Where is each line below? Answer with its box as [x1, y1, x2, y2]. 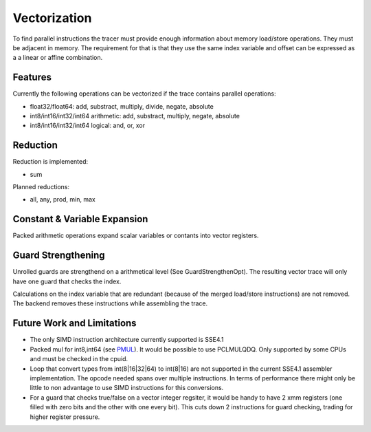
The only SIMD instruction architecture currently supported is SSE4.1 [30, 336, 224, 344]
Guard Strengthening [12, 250, 106, 261]
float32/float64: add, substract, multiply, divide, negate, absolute [30, 102, 214, 110]
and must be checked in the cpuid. [30, 355, 128, 363]
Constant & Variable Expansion [12, 213, 148, 225]
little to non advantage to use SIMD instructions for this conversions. [30, 384, 224, 392]
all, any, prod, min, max [30, 195, 95, 204]
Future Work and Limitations [12, 317, 137, 330]
